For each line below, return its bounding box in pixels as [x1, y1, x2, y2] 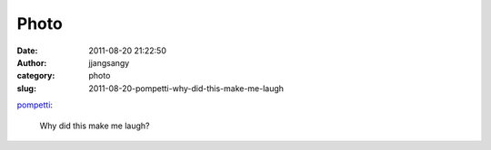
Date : [16, 45, 38, 56]
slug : [16, 82, 36, 94]
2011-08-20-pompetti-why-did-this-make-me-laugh [88, 82, 285, 94]
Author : [16, 57, 47, 68]
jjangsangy [88, 57, 130, 68]
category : [16, 70, 55, 81]
